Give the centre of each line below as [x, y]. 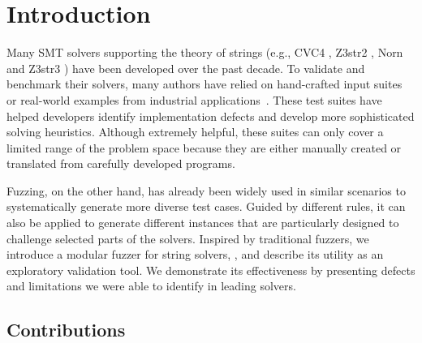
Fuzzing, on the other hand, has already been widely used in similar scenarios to [206, 190]
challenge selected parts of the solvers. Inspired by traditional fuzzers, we [188, 238]
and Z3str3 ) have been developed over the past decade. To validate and [186, 68]
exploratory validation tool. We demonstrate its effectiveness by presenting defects [211, 270]
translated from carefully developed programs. [121, 163]
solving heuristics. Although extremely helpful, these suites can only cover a [195, 132]
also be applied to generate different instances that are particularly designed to [203, 223]
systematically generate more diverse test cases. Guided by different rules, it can [206, 206]
